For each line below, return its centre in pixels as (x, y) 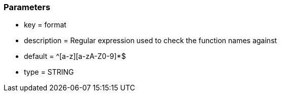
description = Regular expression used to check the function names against (150, 41)
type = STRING (49, 72)
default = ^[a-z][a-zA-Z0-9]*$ (75, 56)
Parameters (27, 7)
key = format (45, 25)
